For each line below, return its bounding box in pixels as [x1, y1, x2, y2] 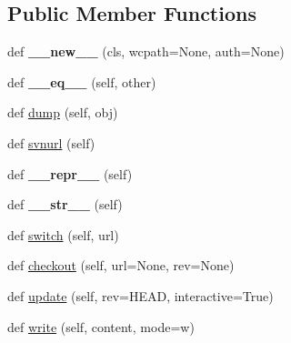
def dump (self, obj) [7, 103, 118, 122]
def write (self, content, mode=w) [7, 317, 195, 336]
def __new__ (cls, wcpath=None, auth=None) [7, 42, 285, 61]
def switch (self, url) [7, 225, 119, 244]
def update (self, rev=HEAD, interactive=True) [7, 286, 274, 305]
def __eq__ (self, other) [7, 72, 156, 91]
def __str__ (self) [7, 195, 123, 214]
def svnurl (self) [7, 133, 95, 152]
